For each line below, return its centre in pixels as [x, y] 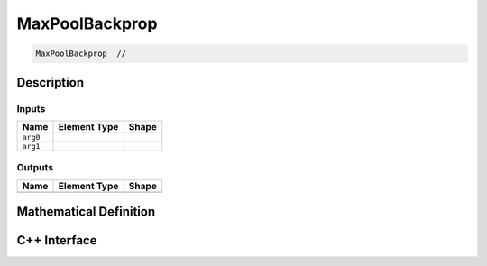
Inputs [31, 108]
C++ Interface [57, 240]
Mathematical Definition [86, 212]
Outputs [35, 168]
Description [51, 83]
